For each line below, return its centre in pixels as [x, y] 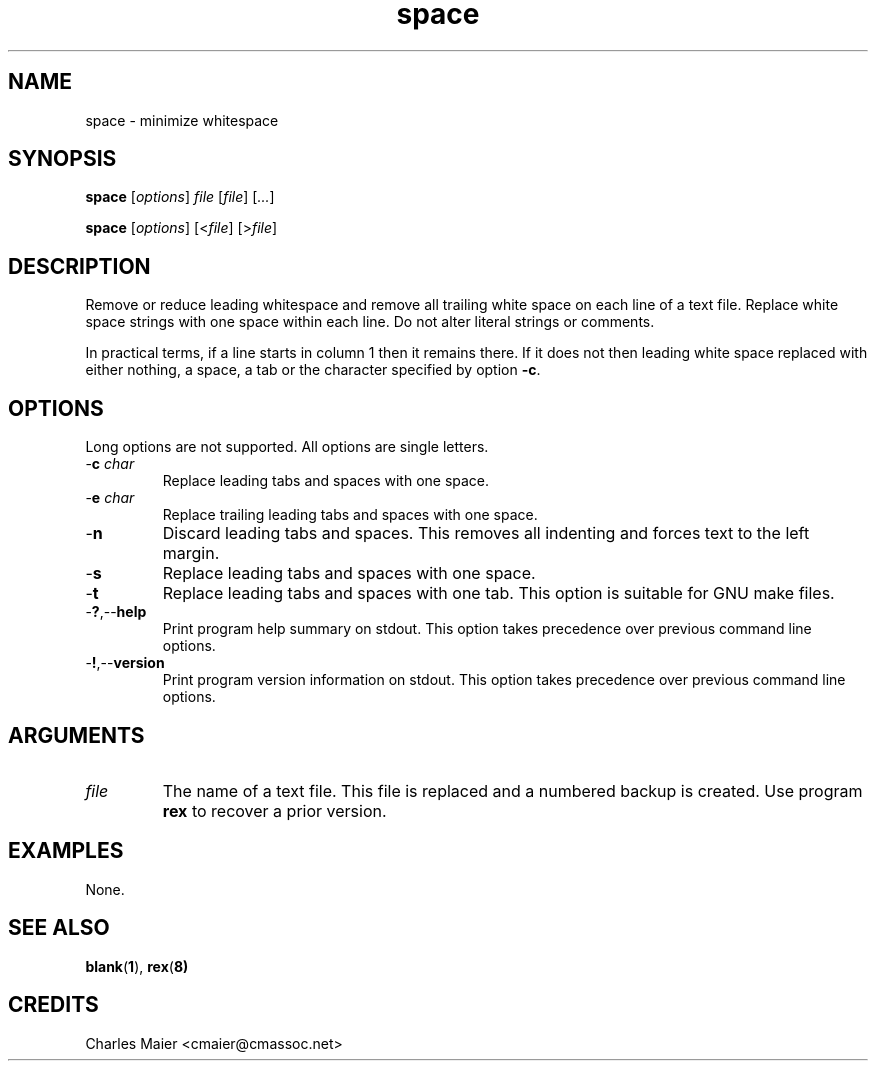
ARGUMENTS [76, 735]
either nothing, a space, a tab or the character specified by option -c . [313, 370]
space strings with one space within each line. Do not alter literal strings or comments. [370, 322]
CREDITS [53, 1005]
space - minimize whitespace [182, 120]
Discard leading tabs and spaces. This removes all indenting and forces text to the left [486, 533]
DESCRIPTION [79, 266]
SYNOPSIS [62, 159]
